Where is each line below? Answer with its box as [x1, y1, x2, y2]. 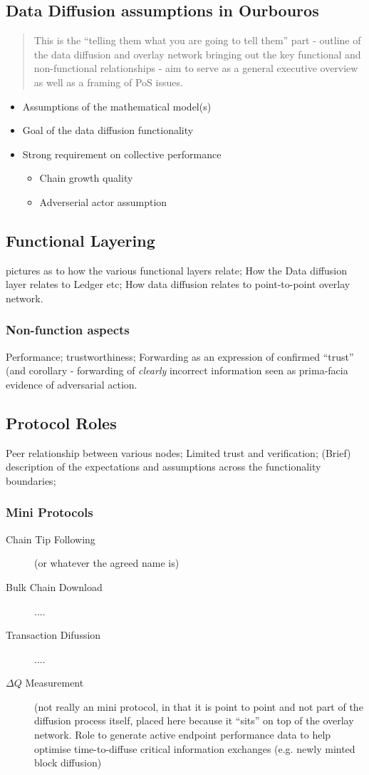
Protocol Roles [6, 411, 117, 433]
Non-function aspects [6, 321, 130, 339]
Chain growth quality [39, 170, 133, 185]
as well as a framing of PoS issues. [33, 74, 183, 89]
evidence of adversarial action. [6, 376, 137, 391]
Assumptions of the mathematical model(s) [22, 98, 212, 113]
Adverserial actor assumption [39, 194, 167, 209]
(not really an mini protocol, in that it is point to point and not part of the [34, 699, 363, 714]
